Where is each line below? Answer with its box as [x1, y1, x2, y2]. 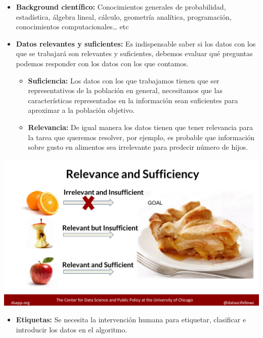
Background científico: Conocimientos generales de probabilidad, [16, 2, 226, 12]
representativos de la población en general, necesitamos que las [28, 85, 223, 96]
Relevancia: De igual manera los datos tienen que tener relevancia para [28, 121, 253, 132]
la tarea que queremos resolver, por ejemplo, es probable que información [28, 132, 255, 142]
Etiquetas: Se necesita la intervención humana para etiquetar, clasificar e [16, 314, 246, 325]
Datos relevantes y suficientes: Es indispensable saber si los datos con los [16, 38, 256, 49]
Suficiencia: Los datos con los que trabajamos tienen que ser [28, 75, 220, 86]
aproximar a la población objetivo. [28, 105, 135, 115]
